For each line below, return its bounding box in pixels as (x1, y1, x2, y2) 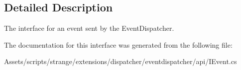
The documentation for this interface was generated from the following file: (4, 39, 233, 50)
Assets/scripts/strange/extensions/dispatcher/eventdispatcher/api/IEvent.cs (4, 56, 237, 67)
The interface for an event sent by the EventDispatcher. (4, 23, 174, 33)
